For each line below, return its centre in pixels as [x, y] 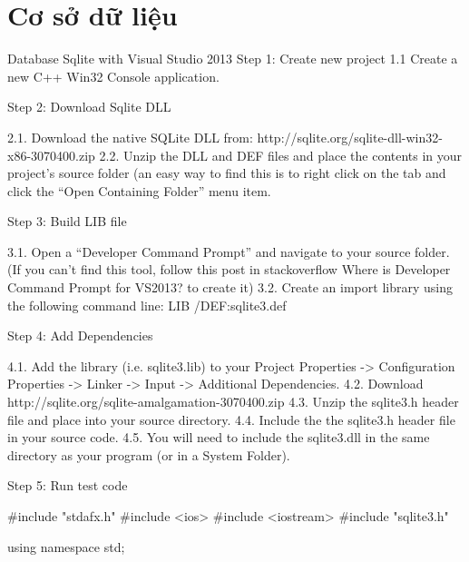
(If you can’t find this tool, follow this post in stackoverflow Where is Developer [229, 269]
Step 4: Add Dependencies [80, 335]
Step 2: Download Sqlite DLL [89, 107]
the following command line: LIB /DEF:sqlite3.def [147, 305]
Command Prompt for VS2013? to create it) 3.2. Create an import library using [230, 287]
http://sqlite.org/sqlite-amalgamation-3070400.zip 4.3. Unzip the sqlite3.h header [233, 402]
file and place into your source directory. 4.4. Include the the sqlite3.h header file [231, 419]
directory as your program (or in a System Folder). [149, 454]
